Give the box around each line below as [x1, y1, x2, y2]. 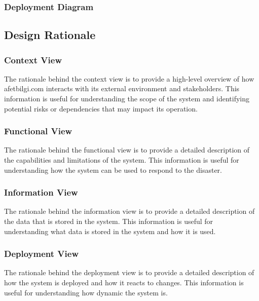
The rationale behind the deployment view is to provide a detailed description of [4, 267, 254, 278]
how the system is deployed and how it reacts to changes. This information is [4, 277, 244, 288]
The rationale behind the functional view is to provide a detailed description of [4, 144, 250, 155]
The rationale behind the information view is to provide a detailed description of [4, 206, 255, 216]
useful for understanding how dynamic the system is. [4, 287, 168, 297]
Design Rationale [4, 27, 96, 43]
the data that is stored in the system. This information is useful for [4, 216, 213, 227]
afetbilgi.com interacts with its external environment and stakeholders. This [4, 83, 240, 94]
